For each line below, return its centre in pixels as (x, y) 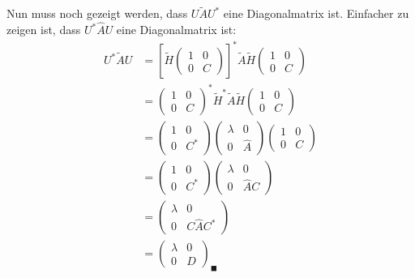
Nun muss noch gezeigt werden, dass (97, 13)
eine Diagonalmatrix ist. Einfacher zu (316, 13)
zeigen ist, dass (44, 30)
